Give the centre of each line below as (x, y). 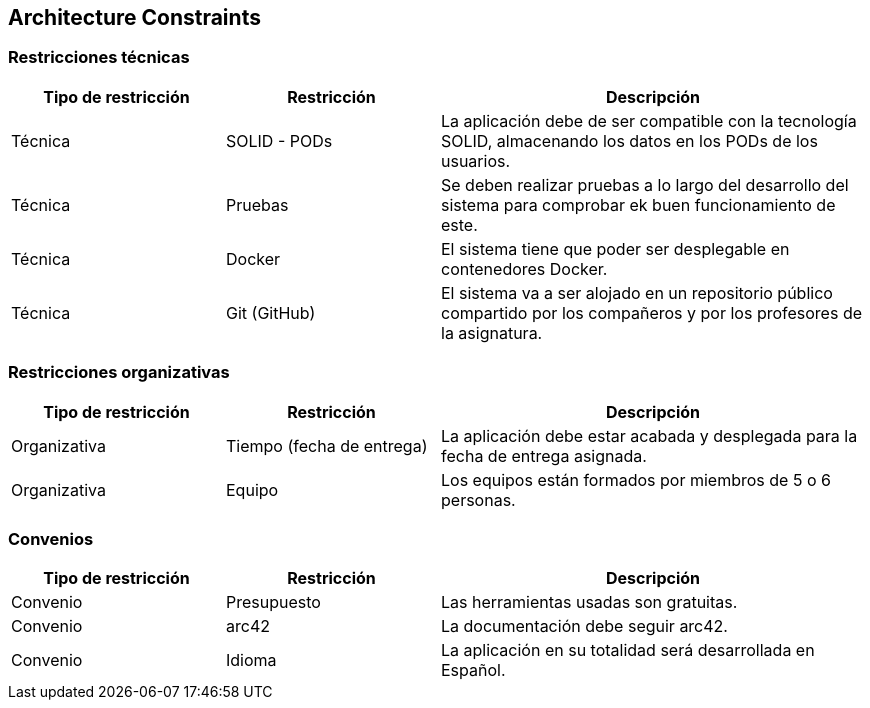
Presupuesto (273, 602)
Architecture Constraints (134, 17)
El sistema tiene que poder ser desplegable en (615, 248)
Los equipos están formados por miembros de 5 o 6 (636, 479)
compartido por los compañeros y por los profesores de (651, 312)
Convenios (51, 538)
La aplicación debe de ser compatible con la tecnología (649, 120)
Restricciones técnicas (99, 57)
